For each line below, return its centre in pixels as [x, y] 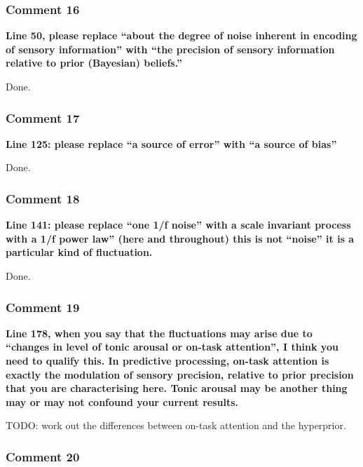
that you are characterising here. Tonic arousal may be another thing [177, 388]
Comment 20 [43, 456]
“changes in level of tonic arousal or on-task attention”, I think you [172, 347]
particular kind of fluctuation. [79, 252]
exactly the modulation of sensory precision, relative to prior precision [180, 374]
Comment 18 [43, 198]
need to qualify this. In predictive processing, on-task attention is [167, 360]
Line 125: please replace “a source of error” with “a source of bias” [171, 143]
